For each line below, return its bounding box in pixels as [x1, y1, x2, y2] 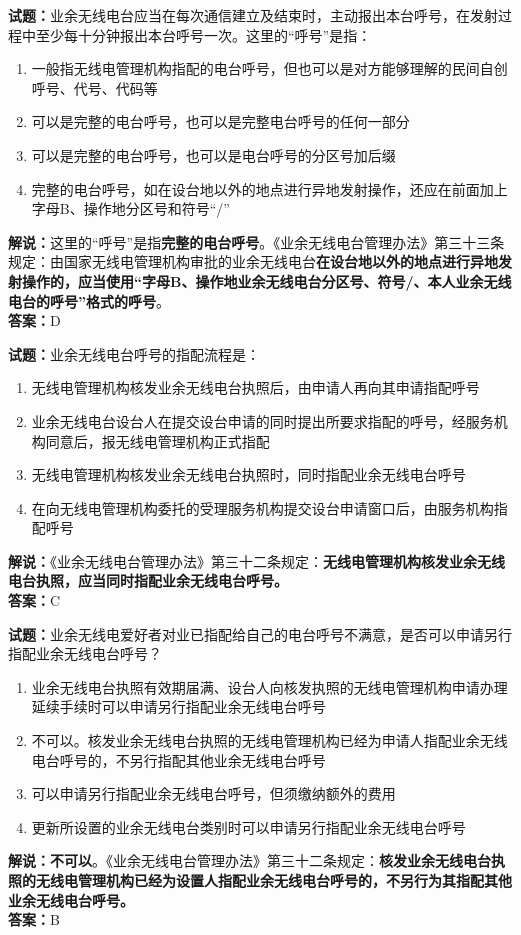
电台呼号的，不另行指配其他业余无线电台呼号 [31, 749, 326, 770]
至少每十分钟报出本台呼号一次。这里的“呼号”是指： [35, 24, 372, 45]
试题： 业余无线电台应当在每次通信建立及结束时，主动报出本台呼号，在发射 [8, 5, 498, 25]
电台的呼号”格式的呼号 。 [8, 290, 170, 311]
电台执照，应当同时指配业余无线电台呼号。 [8, 570, 288, 591]
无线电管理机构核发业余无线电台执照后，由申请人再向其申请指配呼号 [31, 377, 480, 398]
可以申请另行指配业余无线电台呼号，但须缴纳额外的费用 [31, 783, 396, 804]
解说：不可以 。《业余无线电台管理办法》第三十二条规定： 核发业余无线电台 [8, 850, 491, 871]
